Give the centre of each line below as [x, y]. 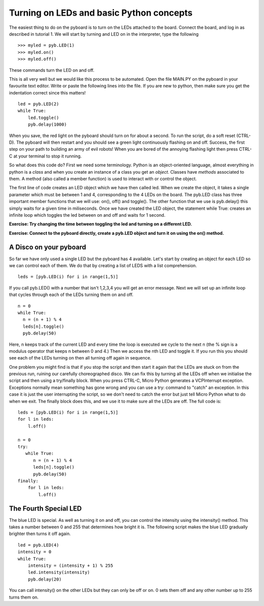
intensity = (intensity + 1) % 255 [70, 565]
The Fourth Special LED [45, 508]
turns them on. [24, 597]
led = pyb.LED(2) [38, 104]
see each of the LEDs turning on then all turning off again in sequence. [80, 358]
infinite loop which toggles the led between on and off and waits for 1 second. [87, 215]
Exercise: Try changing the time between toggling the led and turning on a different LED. [100, 224]
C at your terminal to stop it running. [45, 156]
